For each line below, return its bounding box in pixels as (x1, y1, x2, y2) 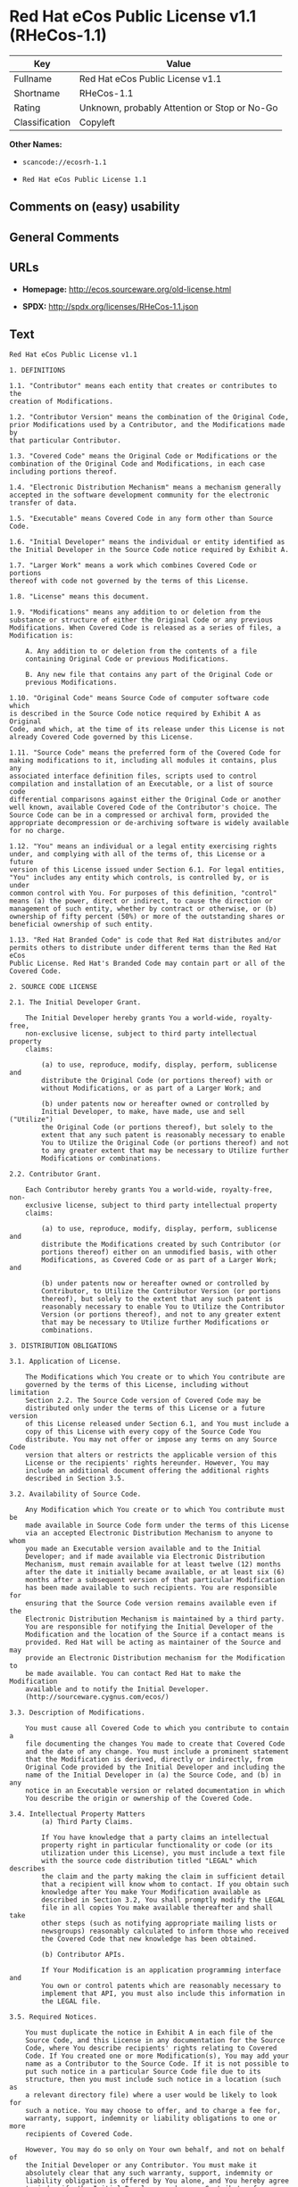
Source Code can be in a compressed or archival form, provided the (9, 811, 269, 820)
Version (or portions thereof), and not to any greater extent (41, 1310, 281, 1319)
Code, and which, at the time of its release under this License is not (9, 725, 286, 734)
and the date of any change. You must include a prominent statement (25, 1747, 290, 1756)
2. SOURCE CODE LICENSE (9, 983, 98, 992)
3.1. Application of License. (9, 1358, 122, 1366)
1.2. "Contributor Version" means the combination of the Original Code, (9, 413, 290, 422)
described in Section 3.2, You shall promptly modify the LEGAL (41, 1895, 286, 1905)
